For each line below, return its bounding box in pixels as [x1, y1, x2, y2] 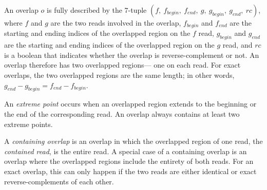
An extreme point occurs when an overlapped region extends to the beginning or [4, 98, 257, 109]
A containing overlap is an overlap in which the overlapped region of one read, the [4, 136, 263, 146]
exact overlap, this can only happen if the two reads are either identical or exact [4, 165, 257, 176]
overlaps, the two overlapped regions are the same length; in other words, [4, 70, 235, 80]
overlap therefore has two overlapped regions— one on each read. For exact [4, 59, 241, 70]
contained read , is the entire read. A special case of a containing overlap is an [4, 145, 247, 156]
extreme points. [4, 118, 53, 129]
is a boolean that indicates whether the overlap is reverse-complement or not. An [4, 49, 259, 60]
